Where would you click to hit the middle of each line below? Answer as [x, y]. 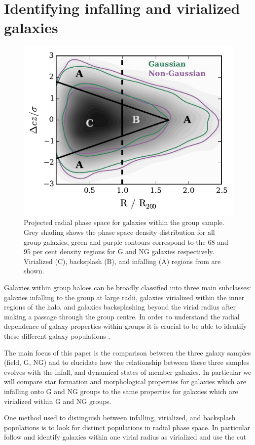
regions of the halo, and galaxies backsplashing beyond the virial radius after [120, 307]
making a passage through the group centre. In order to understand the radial [122, 316]
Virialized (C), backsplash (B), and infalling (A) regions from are [122, 261]
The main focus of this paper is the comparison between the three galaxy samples [127, 352]
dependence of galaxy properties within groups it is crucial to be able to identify [126, 326]
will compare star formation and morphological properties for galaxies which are [125, 381]
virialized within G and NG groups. [58, 401]
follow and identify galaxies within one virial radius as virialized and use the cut [125, 437]
